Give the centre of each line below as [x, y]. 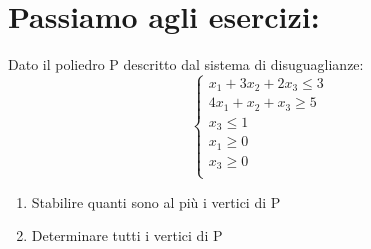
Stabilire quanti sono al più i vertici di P [156, 201]
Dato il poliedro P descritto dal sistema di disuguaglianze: [186, 64]
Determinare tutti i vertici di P [127, 235]
